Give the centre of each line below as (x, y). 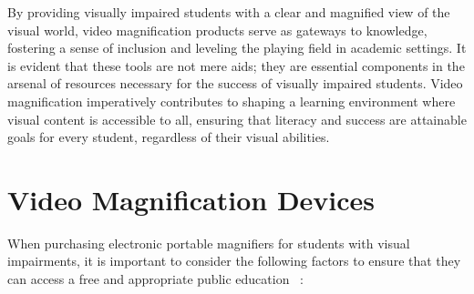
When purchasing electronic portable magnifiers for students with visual (209, 243)
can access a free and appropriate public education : (156, 279)
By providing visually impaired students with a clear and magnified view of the (229, 12)
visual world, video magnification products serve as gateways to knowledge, (217, 30)
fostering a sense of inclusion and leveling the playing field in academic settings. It (237, 48)
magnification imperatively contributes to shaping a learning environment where (232, 101)
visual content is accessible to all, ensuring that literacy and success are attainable (237, 119)
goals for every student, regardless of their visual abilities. (169, 137)
